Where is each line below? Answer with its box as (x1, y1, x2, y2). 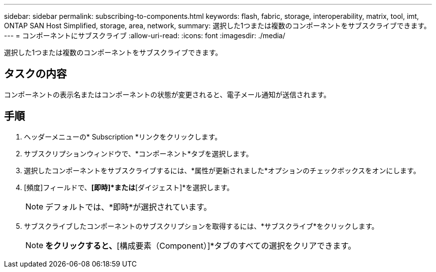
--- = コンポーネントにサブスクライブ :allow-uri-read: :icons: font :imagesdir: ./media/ (4, 31, 286, 40)
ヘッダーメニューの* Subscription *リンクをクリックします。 (24, 132, 222, 141)
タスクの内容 (4, 68, 67, 80)
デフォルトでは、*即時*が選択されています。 (45, 202, 212, 212)
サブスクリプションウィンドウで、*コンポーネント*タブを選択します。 (24, 149, 253, 158)
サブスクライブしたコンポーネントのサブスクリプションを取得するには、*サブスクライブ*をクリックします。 (24, 221, 379, 230)
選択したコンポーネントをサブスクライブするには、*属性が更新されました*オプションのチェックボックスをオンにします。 (24, 166, 421, 175)
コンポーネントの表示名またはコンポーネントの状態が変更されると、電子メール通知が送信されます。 (4, 90, 331, 99)
